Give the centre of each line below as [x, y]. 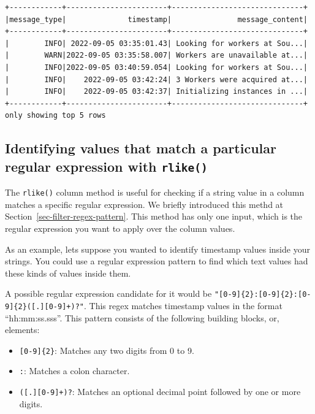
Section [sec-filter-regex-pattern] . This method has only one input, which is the [154, 216]
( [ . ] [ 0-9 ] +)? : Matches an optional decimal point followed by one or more [160, 392]
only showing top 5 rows [55, 116]
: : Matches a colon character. [74, 371]
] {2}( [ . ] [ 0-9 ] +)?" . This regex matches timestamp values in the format [146, 305]
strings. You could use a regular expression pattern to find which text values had [157, 261]
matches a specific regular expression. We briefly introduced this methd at [144, 204]
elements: [22, 330]
